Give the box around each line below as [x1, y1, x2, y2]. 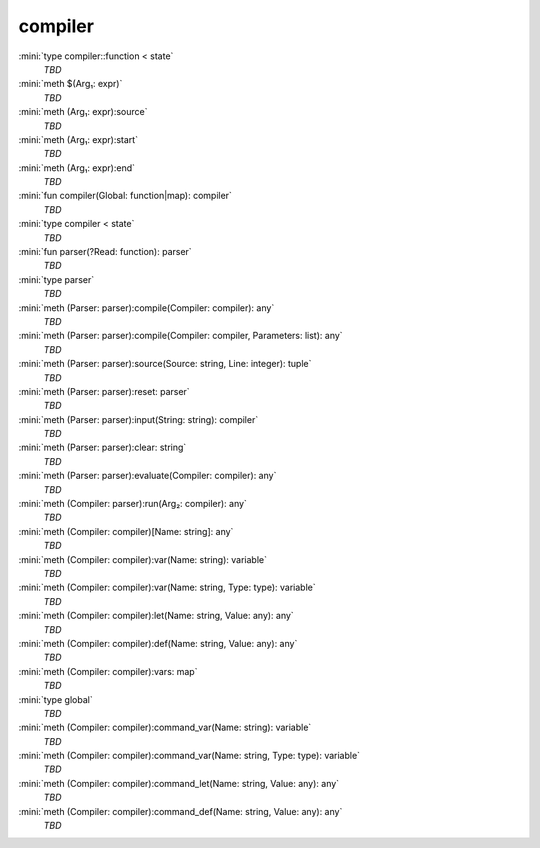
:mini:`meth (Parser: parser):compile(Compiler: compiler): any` [18, 301, 275, 314]
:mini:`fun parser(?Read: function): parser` [18, 246, 192, 258]
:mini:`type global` [18, 693, 94, 705]
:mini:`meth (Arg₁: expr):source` [18, 106, 148, 118]
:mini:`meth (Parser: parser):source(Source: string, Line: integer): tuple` [18, 358, 312, 370]
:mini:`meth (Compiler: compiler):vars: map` [18, 665, 198, 677]
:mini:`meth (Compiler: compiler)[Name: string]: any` [18, 525, 234, 537]
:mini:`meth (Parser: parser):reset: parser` [18, 385, 190, 397]
